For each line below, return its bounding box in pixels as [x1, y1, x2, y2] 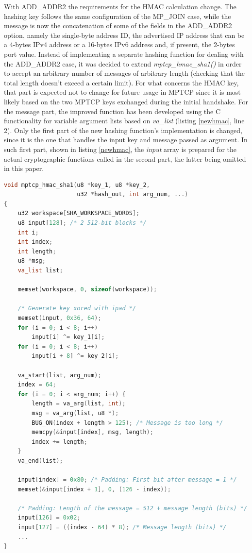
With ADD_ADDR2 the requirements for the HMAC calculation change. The [4, 1, 236, 11]
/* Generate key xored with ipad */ [17, 305, 136, 312]
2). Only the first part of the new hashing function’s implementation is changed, [4, 125, 242, 135]
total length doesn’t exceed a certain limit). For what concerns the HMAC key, [4, 77, 239, 87]
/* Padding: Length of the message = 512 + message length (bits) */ [17, 504, 248, 512]
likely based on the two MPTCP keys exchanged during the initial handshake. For [4, 96, 248, 106]
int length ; [17, 248, 56, 255]
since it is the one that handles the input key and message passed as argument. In [4, 134, 248, 145]
